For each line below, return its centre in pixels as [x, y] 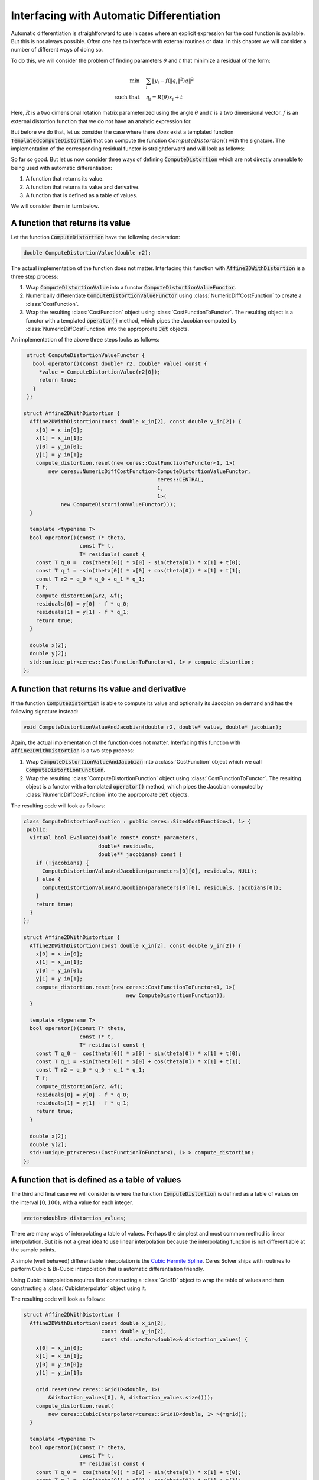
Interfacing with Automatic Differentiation [116, 15]
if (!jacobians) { [62, 863]
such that [127, 97]
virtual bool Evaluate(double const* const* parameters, [114, 838]
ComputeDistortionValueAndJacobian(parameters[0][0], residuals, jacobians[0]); [162, 887]
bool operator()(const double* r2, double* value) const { [120, 363]
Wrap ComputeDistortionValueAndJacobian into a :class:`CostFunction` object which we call [144, 761]
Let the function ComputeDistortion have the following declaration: [95, 237]
